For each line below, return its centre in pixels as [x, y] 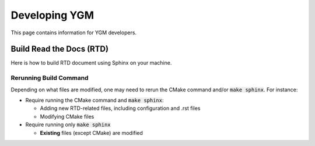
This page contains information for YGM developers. [74, 33]
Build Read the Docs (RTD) [60, 49]
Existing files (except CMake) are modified [91, 133]
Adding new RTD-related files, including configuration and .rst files [120, 108]
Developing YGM [52, 15]
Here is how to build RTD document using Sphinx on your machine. [91, 63]
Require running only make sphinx [68, 124]
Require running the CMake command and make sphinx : [94, 100]
